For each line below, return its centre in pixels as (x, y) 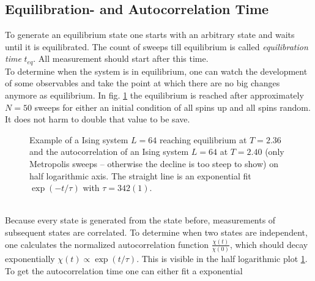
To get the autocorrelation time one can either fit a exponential (124, 270)
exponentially (30, 259)
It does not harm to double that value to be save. (98, 119)
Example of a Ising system (79, 139)
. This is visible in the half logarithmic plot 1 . (222, 259)
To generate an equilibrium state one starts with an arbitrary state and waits (150, 35)
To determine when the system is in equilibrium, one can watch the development (156, 71)
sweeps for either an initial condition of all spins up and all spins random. (172, 107)
